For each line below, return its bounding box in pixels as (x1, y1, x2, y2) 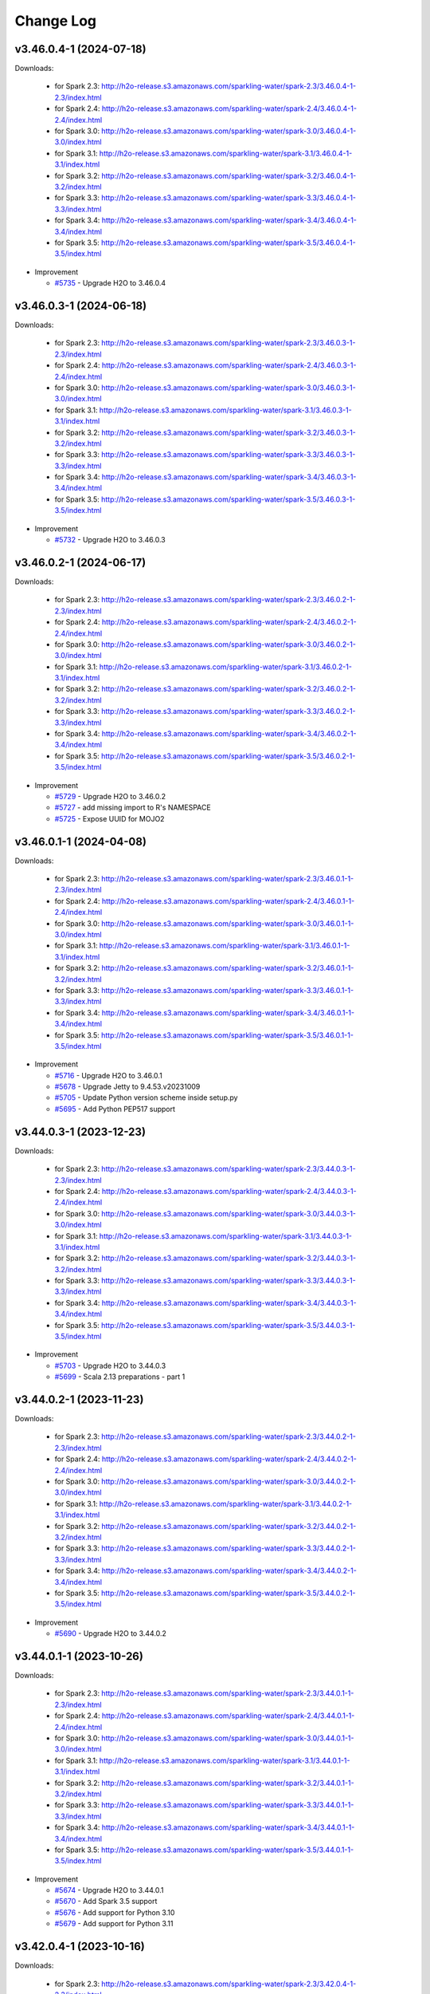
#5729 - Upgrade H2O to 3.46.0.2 (54, 791, 166, 801)
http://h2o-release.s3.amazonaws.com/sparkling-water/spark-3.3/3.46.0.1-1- (100, 985, 354, 995)
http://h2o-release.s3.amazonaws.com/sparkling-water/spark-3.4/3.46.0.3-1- (101, 472, 357, 482)
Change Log (14, 12, 97, 30)
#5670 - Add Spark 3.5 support (54, 1897, 158, 1906)
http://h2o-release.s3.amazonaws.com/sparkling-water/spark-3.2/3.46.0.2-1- (100, 684, 357, 694)
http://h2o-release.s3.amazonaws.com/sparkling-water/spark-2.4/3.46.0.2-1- (101, 617, 358, 627)
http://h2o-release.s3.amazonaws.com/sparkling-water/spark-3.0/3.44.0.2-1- (100, 1476, 357, 1487)
